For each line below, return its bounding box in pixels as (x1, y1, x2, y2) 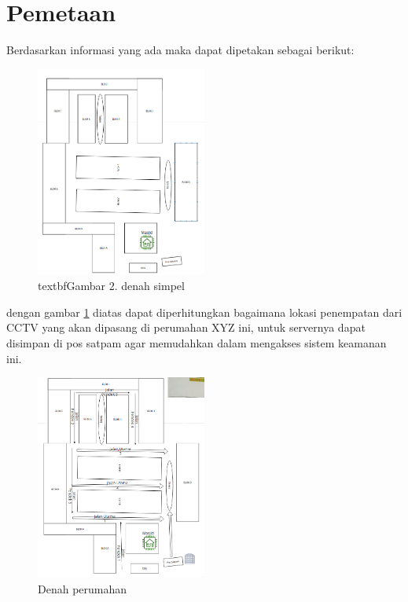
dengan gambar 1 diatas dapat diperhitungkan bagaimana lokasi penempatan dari (6, 303, 402, 320)
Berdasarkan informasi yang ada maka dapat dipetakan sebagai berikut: (6, 42, 355, 58)
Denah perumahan (38, 580, 127, 596)
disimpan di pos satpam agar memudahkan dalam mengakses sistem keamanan (6, 335, 387, 351)
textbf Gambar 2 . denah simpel (38, 277, 185, 294)
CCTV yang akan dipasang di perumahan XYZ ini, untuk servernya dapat (6, 319, 366, 336)
